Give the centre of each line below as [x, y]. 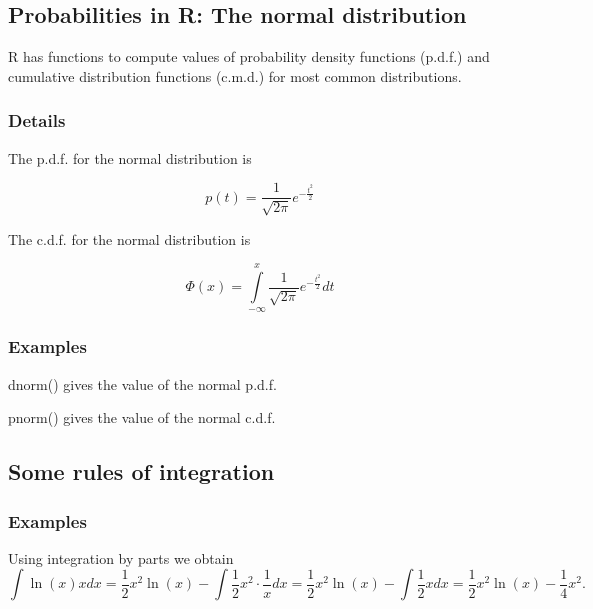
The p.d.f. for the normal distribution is [130, 157]
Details [37, 120]
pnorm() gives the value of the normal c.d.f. [142, 417]
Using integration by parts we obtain [121, 557]
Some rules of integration [141, 471]
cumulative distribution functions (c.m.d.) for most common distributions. [235, 75]
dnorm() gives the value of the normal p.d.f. [142, 383]
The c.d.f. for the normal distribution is [129, 238]
